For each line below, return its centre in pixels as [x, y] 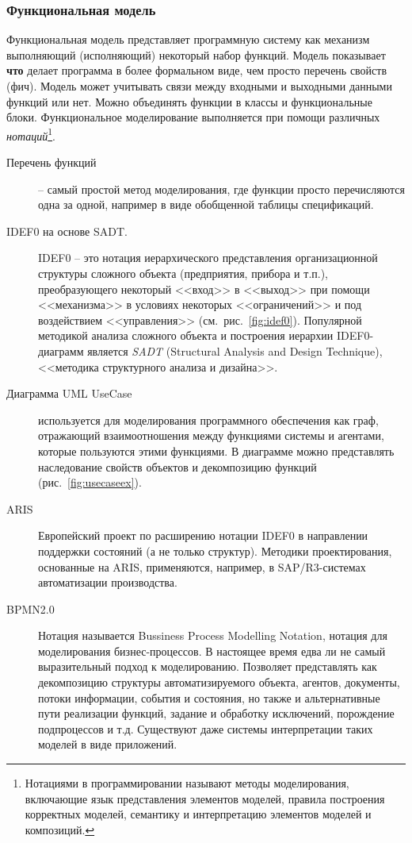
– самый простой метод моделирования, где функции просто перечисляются [221, 189]
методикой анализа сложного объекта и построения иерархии [186, 335]
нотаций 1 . [31, 134]
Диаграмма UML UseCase [69, 393]
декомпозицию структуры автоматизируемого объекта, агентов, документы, [219, 682]
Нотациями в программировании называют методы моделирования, [187, 783]
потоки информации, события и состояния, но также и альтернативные [209, 697]
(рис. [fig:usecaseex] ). [90, 482]
